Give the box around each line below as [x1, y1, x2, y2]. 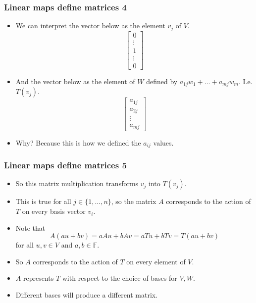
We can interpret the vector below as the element [15, 20, 165, 31]
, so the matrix [111, 196, 156, 206]
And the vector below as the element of [15, 76, 135, 86]
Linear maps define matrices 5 [4, 159, 127, 171]
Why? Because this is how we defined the [15, 137, 141, 148]
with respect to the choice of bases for [62, 273, 177, 283]
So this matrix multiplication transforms [15, 178, 139, 189]
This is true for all [15, 196, 71, 206]
